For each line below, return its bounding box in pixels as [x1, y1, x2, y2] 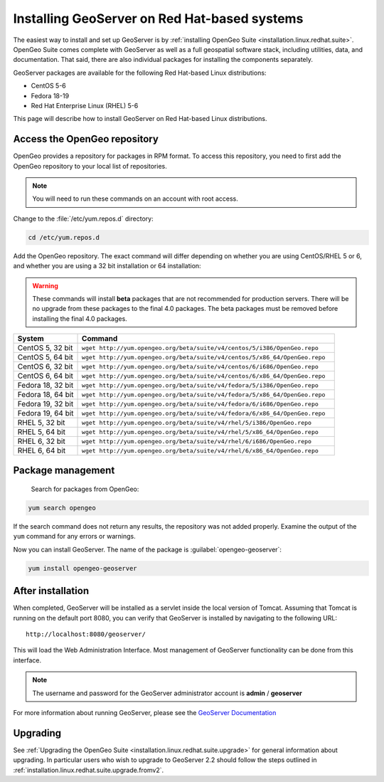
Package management [13, 465, 115, 477]
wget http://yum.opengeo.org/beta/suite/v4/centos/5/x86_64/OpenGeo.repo [82, 353, 326, 361]
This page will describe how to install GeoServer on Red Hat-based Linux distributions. [13, 115, 267, 123]
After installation [13, 585, 89, 597]
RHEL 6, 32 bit [17, 436, 65, 446]
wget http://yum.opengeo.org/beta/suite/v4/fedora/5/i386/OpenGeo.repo [82, 381, 319, 389]
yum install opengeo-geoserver [28, 564, 138, 572]
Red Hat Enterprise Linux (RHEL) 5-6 [31, 101, 139, 110]
